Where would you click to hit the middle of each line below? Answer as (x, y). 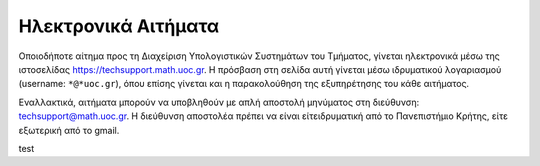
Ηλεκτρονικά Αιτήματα (119, 26)
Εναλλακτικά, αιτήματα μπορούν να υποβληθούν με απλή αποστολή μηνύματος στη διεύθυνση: (219, 102)
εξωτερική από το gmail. (69, 130)
